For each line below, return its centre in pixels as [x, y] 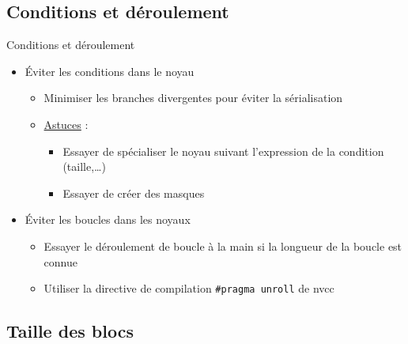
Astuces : [66, 124]
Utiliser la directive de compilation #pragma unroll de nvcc [189, 288]
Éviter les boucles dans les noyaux [108, 219]
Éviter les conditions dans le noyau [110, 71]
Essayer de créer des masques [134, 193]
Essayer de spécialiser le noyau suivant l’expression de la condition [223, 151]
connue [60, 261]
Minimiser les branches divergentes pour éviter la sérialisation [193, 98]
